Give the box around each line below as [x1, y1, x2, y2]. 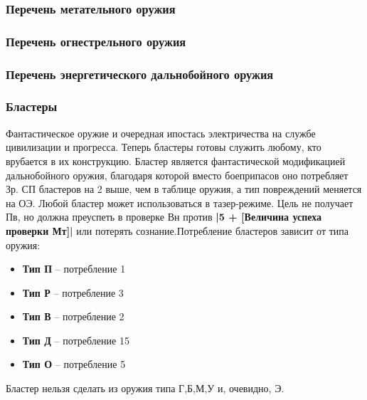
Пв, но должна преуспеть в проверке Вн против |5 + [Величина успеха [6, 209, 322, 224]
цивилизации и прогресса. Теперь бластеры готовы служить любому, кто [6, 140, 321, 154]
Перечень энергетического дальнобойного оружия [6, 65, 274, 83]
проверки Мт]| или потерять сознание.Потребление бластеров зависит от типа [6, 223, 349, 238]
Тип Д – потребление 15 [22, 332, 129, 347]
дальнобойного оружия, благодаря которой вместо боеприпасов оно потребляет [6, 167, 349, 182]
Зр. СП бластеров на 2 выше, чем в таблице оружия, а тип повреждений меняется [6, 181, 362, 196]
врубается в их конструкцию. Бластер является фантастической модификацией [6, 153, 346, 168]
